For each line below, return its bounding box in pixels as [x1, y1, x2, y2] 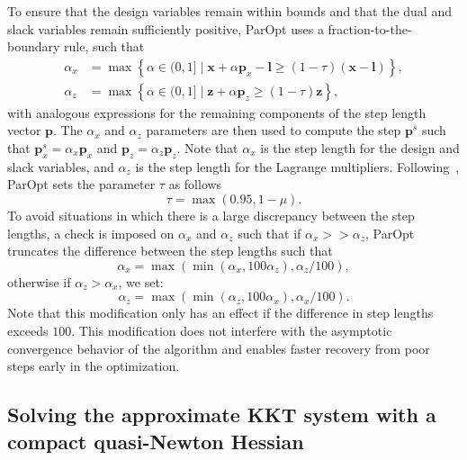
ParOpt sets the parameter [7, 175, 156, 194]
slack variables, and [7, 157, 114, 176]
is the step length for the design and [260, 139, 460, 158]
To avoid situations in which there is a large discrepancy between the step [7, 206, 415, 225]
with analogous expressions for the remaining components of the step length [7, 103, 427, 122]
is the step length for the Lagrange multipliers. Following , [135, 157, 460, 176]
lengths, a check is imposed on [7, 223, 175, 242]
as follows [168, 175, 222, 194]
